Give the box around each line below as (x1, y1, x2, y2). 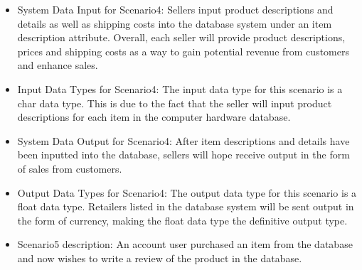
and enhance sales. (17, 58, 98, 72)
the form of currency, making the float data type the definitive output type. (17, 212, 348, 227)
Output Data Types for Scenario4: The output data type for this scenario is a (17, 185, 357, 200)
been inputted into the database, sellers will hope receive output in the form (17, 147, 350, 162)
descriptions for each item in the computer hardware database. (17, 109, 291, 124)
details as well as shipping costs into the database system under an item (17, 16, 332, 31)
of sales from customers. (17, 161, 122, 175)
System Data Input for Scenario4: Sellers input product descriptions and (17, 2, 334, 16)
